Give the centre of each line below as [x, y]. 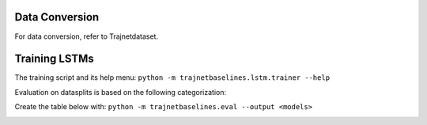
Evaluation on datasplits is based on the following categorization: [121, 92]
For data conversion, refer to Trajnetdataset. [86, 36]
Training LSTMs [54, 59]
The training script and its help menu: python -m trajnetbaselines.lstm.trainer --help [172, 78]
